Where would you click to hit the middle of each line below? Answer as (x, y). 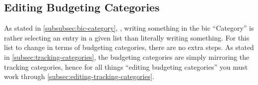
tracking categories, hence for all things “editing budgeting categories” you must (126, 66)
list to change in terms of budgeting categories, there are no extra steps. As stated (129, 47)
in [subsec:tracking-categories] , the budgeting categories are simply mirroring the (127, 57)
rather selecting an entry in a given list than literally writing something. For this (127, 37)
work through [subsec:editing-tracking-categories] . (79, 76)
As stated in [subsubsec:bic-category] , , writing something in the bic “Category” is (129, 28)
